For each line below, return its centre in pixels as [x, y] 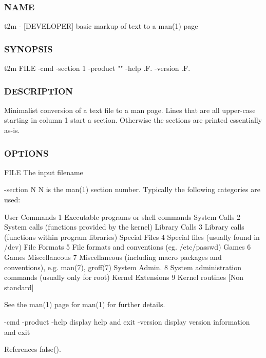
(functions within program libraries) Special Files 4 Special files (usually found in [132, 237]
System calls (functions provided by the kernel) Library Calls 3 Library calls [124, 227]
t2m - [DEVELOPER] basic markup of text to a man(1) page [101, 26]
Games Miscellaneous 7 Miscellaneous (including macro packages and [113, 257]
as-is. [12, 130]
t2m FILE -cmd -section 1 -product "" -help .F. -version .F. [97, 68]
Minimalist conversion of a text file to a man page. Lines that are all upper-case [130, 110]
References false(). [33, 349]
